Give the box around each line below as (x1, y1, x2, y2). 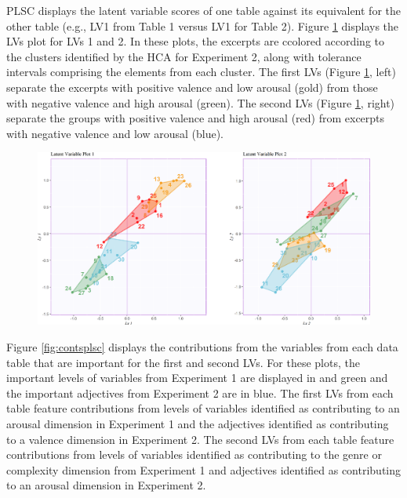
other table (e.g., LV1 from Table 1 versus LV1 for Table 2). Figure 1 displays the (6, 17, 399, 34)
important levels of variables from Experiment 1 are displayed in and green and (6, 369, 388, 386)
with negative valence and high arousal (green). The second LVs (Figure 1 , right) (6, 94, 395, 111)
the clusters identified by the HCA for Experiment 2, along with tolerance (6, 48, 362, 64)
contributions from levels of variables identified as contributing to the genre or (6, 446, 382, 463)
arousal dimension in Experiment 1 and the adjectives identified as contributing (6, 415, 389, 431)
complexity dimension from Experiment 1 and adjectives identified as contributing (6, 461, 402, 478)
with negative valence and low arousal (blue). (6, 125, 224, 141)
